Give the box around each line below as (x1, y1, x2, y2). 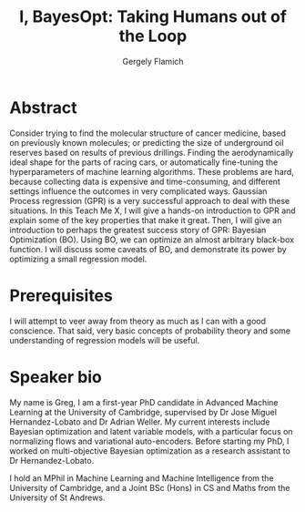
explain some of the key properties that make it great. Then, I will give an (9, 214, 282, 225)
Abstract (9, 97, 77, 118)
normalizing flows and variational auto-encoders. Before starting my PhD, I (9, 435, 290, 446)
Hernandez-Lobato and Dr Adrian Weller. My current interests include (9, 416, 270, 427)
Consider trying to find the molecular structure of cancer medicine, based (9, 128, 287, 138)
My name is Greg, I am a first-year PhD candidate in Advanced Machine (9, 396, 280, 407)
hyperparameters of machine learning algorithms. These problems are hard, (9, 166, 294, 177)
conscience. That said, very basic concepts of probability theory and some (9, 325, 291, 336)
